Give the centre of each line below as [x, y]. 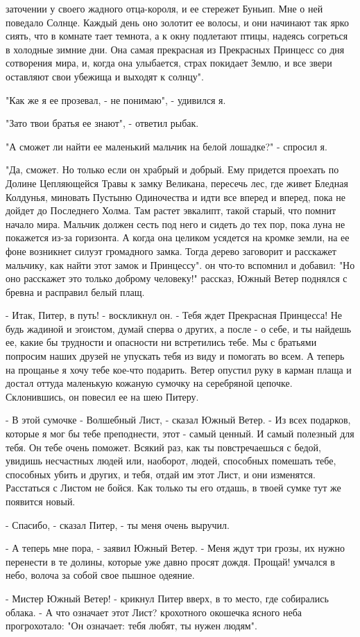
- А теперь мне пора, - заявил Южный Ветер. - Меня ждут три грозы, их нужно [175, 548]
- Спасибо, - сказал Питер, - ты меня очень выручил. [118, 524]
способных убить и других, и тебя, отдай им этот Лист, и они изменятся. [161, 474]
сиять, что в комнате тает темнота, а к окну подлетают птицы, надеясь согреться [177, 36]
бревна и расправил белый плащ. [75, 291]
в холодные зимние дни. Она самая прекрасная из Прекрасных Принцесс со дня [175, 49]
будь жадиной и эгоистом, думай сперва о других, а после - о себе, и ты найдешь [179, 328]
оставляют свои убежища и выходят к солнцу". [105, 76]
